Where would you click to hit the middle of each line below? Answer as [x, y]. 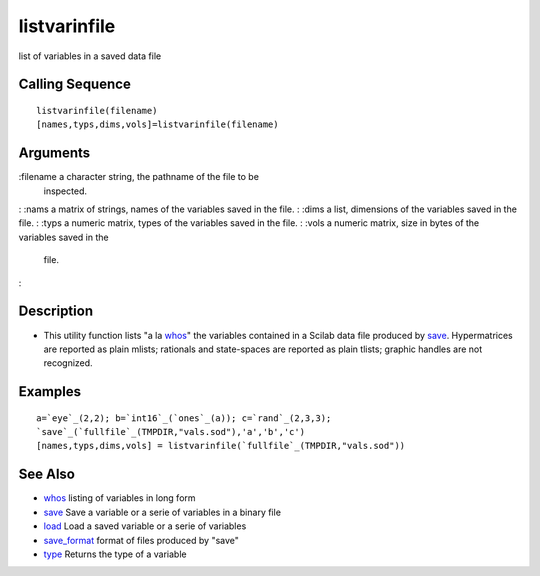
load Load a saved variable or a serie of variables [145, 526]
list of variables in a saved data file [90, 56]
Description [56, 311]
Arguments [54, 153]
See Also [46, 474]
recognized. [68, 363]
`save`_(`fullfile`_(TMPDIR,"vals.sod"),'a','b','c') [170, 432]
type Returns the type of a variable [115, 554]
